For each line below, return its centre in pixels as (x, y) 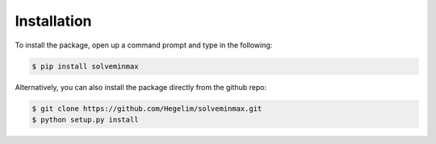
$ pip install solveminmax (85, 66)
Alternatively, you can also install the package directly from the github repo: (140, 87)
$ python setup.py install (85, 119)
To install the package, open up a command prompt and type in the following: (144, 45)
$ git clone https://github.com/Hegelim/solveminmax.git (147, 108)
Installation (53, 21)
